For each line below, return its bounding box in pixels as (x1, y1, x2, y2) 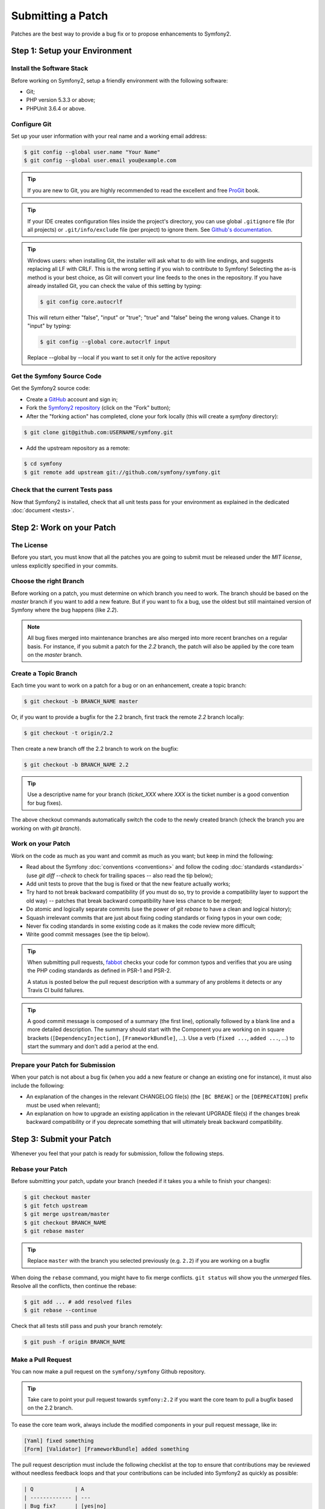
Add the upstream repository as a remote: (26, 444, 130, 451)
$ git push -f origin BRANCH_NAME (23, 1339, 126, 1345)
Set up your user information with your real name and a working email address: (11, 133, 207, 140)
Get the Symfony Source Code (11, 372, 102, 380)
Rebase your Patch (11, 1165, 67, 1173)
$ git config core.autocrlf (40, 298, 123, 305)
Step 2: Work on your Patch (11, 522, 116, 532)
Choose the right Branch (11, 577, 84, 585)
